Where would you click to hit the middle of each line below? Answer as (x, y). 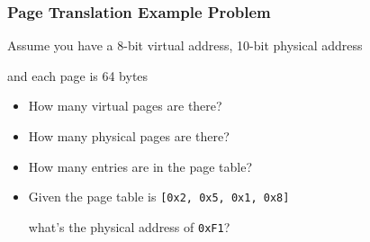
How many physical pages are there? (129, 136)
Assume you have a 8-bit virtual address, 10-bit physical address (185, 45)
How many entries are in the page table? (140, 166)
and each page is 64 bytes (78, 75)
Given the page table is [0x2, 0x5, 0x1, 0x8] (159, 197)
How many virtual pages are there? (125, 106)
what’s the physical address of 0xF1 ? (129, 226)
